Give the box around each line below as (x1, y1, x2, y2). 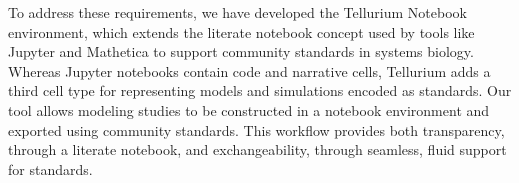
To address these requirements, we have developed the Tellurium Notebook (8, 2, 467, 22)
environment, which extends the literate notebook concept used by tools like (8, 21, 475, 42)
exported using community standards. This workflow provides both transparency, (8, 119, 505, 140)
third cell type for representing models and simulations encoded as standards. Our (8, 80, 512, 101)
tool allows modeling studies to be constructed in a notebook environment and (8, 99, 490, 120)
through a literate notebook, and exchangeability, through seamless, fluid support (8, 139, 507, 160)
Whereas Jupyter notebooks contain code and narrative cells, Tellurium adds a (8, 60, 491, 81)
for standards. (8, 158, 93, 179)
